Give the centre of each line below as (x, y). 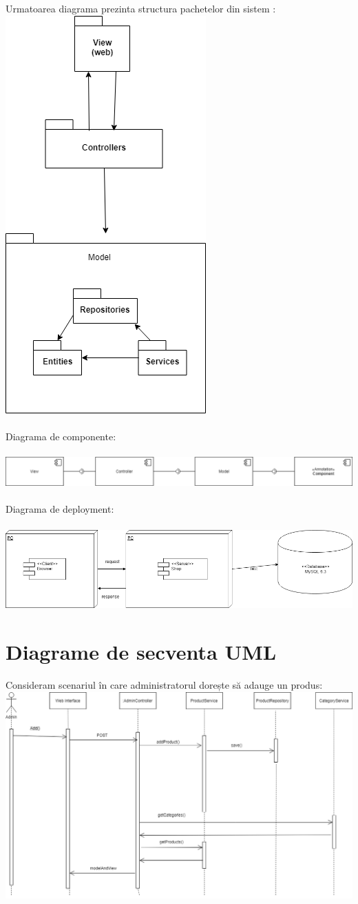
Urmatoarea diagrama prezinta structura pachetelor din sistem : (141, 8)
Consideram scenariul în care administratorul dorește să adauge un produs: (164, 684)
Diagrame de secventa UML (141, 651)
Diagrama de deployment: (60, 509)
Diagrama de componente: (61, 436)
